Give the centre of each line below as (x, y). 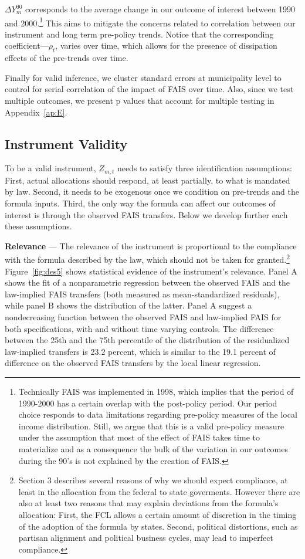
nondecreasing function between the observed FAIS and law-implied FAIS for (143, 317)
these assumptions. (38, 226)
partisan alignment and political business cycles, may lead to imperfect (146, 538)
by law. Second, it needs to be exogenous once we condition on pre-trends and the (152, 192)
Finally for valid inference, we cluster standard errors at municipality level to (143, 77)
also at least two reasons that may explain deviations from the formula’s (148, 503)
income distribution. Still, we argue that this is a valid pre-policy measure (151, 426)
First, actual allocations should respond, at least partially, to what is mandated (148, 180)
